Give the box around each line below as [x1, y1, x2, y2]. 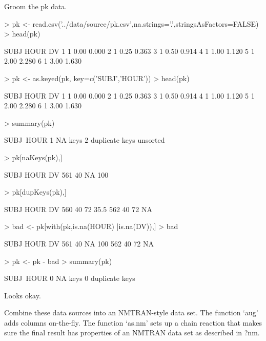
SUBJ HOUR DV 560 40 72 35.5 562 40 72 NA [4, 203, 152, 214]
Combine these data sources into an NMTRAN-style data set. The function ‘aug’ [4, 307, 258, 318]
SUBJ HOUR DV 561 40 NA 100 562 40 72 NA [4, 238, 154, 249]
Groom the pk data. [4, 1, 67, 11]
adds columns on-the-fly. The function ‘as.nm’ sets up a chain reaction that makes [4, 317, 262, 328]
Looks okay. [4, 290, 41, 300]
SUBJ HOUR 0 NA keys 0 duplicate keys [4, 273, 135, 283]
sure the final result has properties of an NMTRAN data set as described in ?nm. [4, 327, 260, 338]
